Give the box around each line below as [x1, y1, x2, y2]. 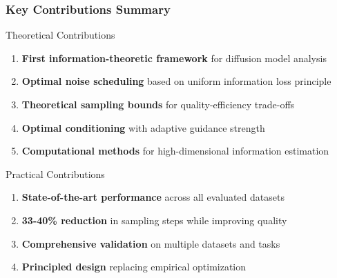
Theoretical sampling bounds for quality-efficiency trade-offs [21, 97, 295, 111]
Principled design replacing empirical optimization [21, 259, 247, 274]
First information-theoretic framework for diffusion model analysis [21, 50, 327, 65]
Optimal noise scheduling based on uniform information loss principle [21, 74, 331, 88]
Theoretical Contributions [6, 28, 115, 42]
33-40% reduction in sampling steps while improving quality [21, 212, 287, 227]
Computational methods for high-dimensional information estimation [21, 143, 329, 158]
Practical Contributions [6, 166, 105, 181]
